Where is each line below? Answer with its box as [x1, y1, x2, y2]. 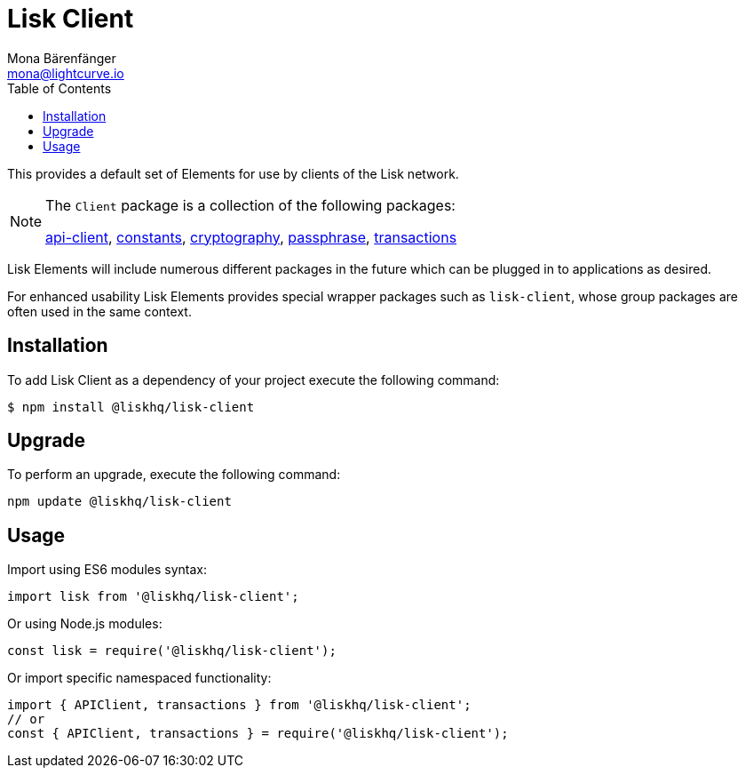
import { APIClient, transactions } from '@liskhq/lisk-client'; [7, 698, 472, 713]
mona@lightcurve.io [7, 65, 124, 81]
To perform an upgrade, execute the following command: [7, 467, 341, 483]
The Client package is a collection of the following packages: [45, 196, 456, 214]
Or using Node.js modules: [7, 616, 162, 632]
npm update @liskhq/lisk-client [7, 494, 232, 509]
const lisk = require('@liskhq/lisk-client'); [7, 643, 337, 659]
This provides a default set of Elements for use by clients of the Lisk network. [7, 165, 459, 181]
